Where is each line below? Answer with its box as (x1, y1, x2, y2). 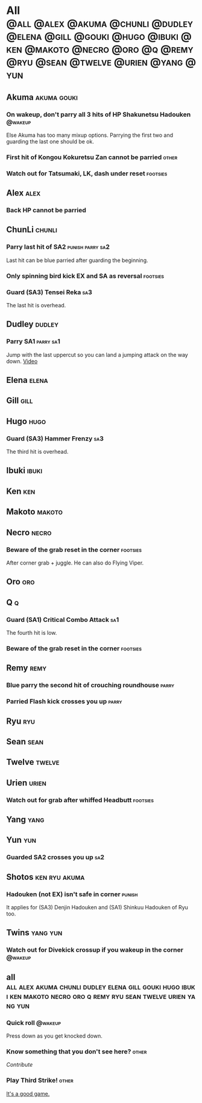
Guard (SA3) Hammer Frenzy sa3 (6, 434, 104, 442)
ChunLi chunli (6, 224, 57, 235)
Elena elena (6, 375, 48, 385)
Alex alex (6, 188, 41, 198)
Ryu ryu (6, 716, 35, 726)
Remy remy (6, 663, 47, 673)
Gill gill (6, 396, 33, 406)
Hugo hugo (6, 416, 46, 427)
